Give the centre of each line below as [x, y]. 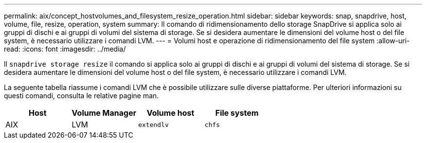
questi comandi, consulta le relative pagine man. [81, 96]
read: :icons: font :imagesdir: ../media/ [65, 49]
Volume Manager [104, 113]
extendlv [153, 125]
